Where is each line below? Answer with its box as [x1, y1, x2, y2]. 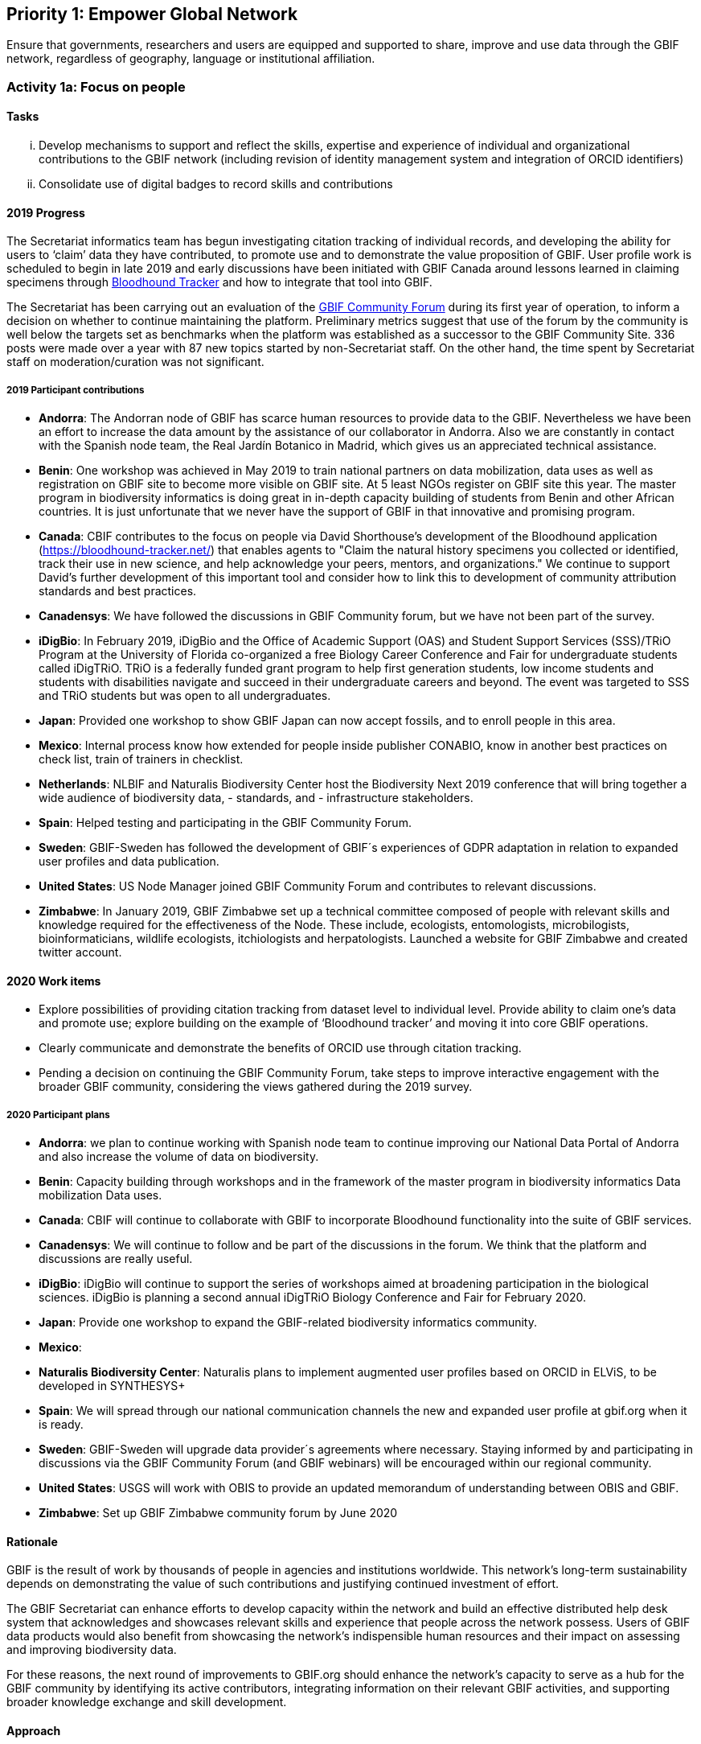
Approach [6, 1723, 61, 1738]
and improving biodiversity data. [6, 1643, 177, 1657]
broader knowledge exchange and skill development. [6, 1695, 287, 1709]
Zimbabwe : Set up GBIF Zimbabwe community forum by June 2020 [39, 1506, 398, 1520]
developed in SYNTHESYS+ [39, 1379, 186, 1393]
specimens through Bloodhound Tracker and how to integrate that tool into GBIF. [6, 275, 432, 290]
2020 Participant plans [6, 1109, 110, 1121]
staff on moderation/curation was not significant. [6, 355, 264, 369]
